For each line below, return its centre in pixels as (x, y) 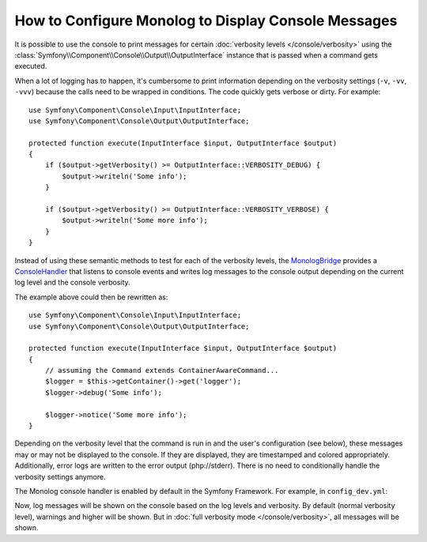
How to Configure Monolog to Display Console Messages (206, 21)
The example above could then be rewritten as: (91, 297)
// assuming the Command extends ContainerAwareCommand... (162, 371)
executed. (31, 66)
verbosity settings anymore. (60, 476)
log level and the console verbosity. (72, 282)
